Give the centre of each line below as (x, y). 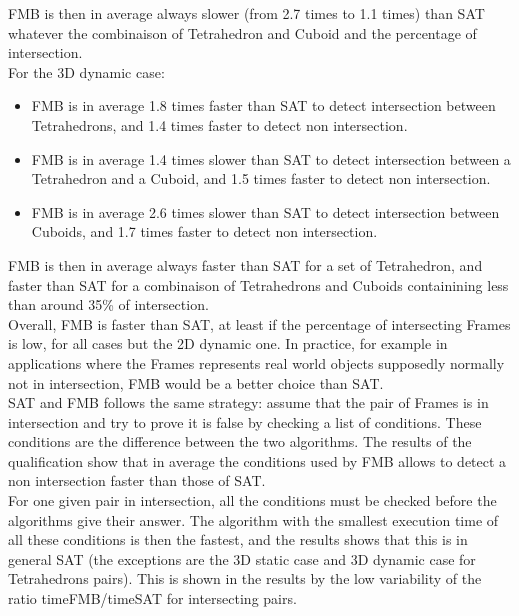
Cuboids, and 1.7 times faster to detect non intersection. (204, 231)
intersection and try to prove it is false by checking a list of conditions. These (245, 421)
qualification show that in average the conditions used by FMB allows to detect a (257, 460)
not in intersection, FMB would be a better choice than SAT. (196, 382)
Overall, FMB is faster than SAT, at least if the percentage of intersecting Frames (259, 323)
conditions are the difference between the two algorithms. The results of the (240, 441)
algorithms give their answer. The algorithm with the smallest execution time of (253, 519)
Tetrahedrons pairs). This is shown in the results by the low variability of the (245, 578)
